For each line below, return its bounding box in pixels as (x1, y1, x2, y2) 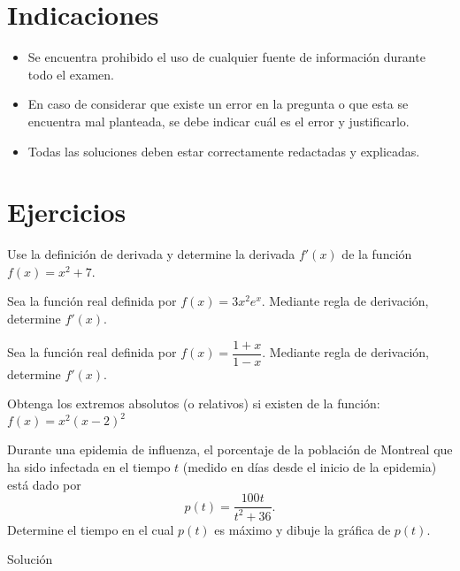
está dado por (7, 475, 81, 493)
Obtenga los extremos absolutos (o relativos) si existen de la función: (7, 394, 380, 413)
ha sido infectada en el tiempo (7, 457, 171, 476)
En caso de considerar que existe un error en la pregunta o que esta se (27, 95, 409, 113)
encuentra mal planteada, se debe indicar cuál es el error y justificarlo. (27, 111, 410, 130)
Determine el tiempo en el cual (7, 520, 174, 538)
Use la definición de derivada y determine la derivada (7, 245, 295, 263)
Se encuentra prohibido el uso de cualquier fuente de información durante (27, 48, 425, 66)
